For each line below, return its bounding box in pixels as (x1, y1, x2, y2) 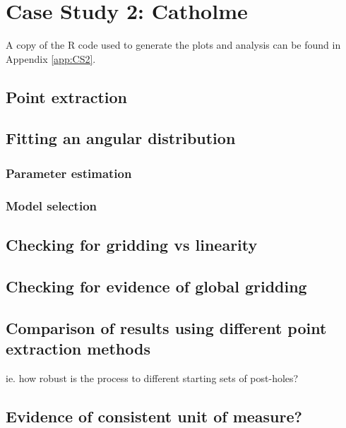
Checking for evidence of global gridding (6, 275, 307, 297)
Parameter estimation (6, 164, 132, 182)
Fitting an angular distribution (6, 127, 236, 149)
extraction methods (6, 337, 150, 359)
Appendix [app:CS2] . (6, 51, 96, 66)
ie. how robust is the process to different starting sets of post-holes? (6, 370, 299, 385)
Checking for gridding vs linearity (6, 233, 258, 255)
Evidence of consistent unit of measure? (6, 405, 302, 427)
